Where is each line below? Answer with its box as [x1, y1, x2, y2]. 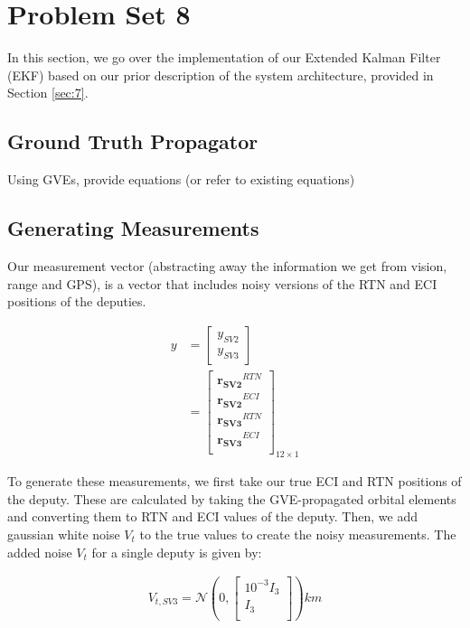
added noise [7, 542, 72, 561]
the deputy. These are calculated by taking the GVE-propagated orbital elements [7, 489, 456, 508]
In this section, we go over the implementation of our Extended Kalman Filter [7, 48, 441, 67]
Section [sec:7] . [7, 83, 89, 102]
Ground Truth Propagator [7, 127, 258, 155]
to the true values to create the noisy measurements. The [139, 524, 456, 543]
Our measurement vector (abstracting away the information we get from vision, [7, 256, 447, 275]
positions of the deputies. [7, 292, 146, 311]
